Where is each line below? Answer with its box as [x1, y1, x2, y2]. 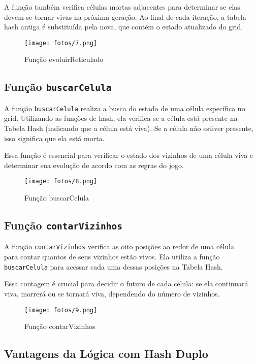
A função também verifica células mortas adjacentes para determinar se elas [4, 2, 240, 12]
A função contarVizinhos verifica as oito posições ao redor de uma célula [4, 241, 234, 252]
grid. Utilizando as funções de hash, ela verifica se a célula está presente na [4, 113, 238, 123]
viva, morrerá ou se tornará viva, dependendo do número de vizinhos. [4, 288, 220, 299]
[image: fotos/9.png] [24, 306, 98, 314]
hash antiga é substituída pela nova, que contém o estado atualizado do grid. [4, 21, 243, 32]
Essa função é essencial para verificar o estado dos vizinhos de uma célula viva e [4, 150, 253, 160]
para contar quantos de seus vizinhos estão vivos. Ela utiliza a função [4, 251, 220, 262]
